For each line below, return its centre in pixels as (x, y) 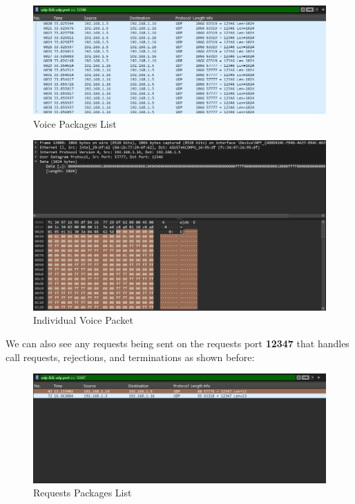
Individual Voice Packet (83, 320)
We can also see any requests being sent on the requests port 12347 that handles (177, 343)
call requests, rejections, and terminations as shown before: (130, 357)
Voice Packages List (75, 123)
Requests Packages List (83, 493)
